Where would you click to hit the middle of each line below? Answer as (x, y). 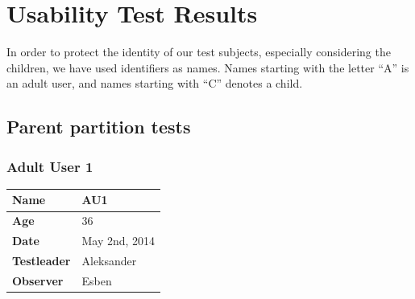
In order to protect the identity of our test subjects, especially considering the (199, 52)
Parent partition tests (99, 127)
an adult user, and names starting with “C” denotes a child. (155, 83)
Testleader (41, 260)
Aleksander (109, 260)
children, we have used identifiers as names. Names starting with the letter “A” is (208, 67)
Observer (38, 280)
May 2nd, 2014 (118, 241)
